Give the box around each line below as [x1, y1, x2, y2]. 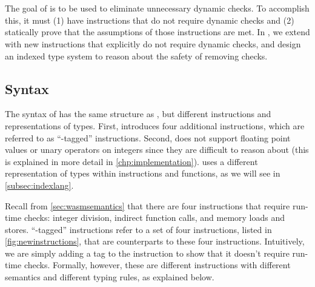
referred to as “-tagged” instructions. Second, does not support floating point [5, 131, 291, 144]
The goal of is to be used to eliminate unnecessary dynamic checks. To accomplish [5, 2, 310, 15]
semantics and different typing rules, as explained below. [5, 271, 214, 283]
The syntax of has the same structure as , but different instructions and [5, 107, 271, 120]
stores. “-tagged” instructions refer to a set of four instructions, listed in [5, 223, 272, 235]
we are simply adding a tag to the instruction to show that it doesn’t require [5, 246, 290, 259]
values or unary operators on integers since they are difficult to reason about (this [5, 143, 309, 156]
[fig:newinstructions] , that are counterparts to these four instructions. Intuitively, [5, 235, 305, 248]
